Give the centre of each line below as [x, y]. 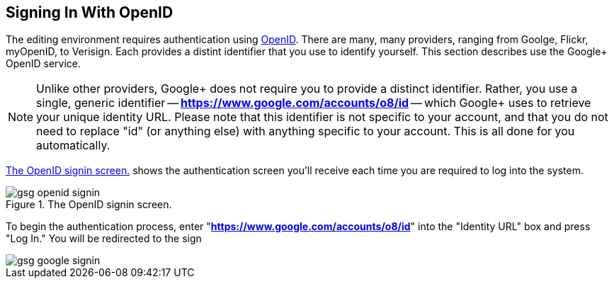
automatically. [73, 146]
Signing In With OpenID [90, 12]
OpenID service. [44, 64]
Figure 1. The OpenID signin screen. [89, 205]
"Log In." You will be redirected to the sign [104, 239]
